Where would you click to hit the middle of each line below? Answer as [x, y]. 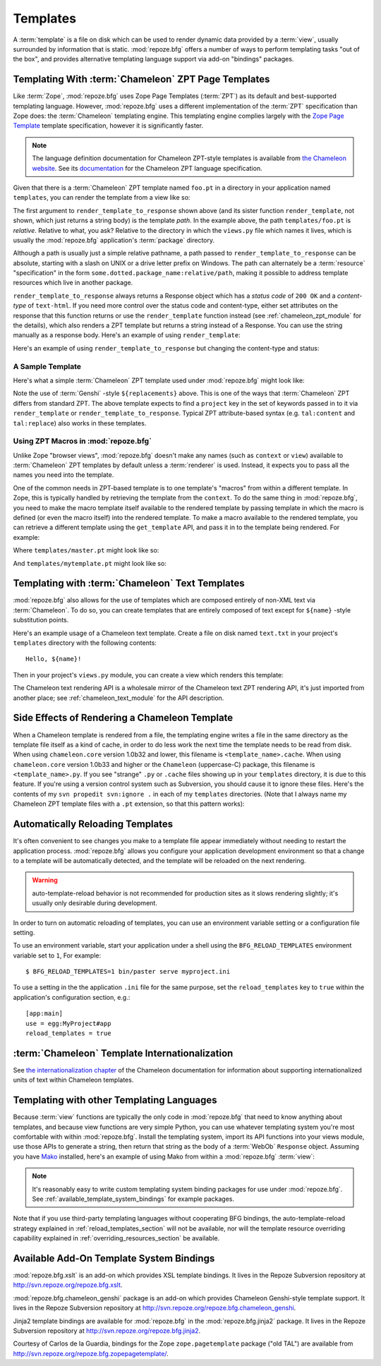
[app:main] [44, 1014]
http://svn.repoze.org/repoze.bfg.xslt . [68, 1285]
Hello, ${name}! [54, 659]
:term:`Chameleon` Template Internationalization [123, 1053]
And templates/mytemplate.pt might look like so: [90, 563]
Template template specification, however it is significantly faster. [108, 126]
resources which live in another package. [73, 283]
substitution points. [41, 620]
